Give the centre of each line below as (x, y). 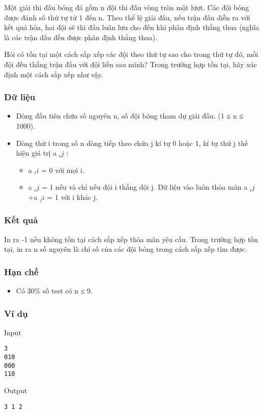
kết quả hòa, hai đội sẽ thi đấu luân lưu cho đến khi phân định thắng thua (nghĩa (132, 27)
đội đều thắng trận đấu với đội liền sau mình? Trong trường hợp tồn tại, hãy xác (130, 64)
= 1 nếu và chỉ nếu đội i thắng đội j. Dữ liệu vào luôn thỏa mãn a (144, 187)
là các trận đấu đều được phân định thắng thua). (81, 37)
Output (16, 390)
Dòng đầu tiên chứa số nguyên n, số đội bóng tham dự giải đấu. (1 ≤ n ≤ (130, 116)
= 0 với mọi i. (63, 170)
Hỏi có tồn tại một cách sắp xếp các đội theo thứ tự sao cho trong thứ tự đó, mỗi (131, 54)
